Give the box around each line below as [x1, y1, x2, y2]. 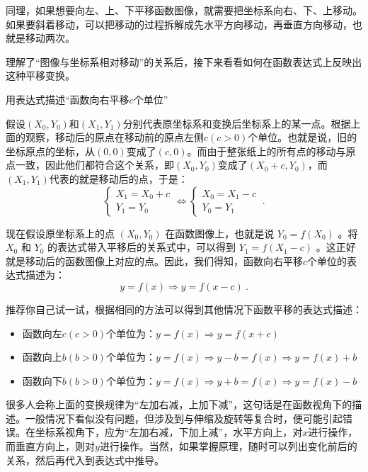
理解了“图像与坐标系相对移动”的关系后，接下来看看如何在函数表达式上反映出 [6, 54, 362, 69]
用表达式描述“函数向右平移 [6, 91, 130, 106]
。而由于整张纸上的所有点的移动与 [187, 143, 346, 158]
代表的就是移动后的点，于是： [49, 171, 188, 186]
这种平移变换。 [6, 68, 75, 83]
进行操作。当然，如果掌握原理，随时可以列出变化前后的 [99, 439, 357, 454]
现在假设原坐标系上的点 [6, 225, 115, 240]
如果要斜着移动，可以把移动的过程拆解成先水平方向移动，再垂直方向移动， [6, 16, 352, 31]
